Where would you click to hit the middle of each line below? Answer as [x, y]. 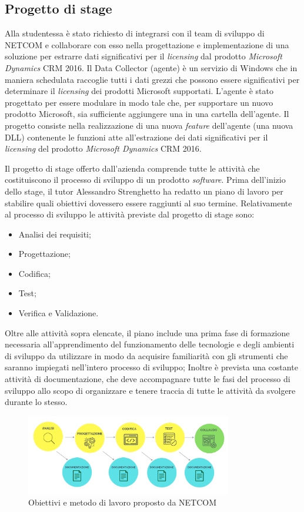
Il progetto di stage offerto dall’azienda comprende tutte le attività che [132, 168]
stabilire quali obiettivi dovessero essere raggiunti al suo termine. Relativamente [148, 203]
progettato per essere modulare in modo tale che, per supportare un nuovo [139, 102]
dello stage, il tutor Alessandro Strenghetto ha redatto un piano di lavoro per [144, 191]
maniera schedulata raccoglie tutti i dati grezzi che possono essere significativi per [152, 79]
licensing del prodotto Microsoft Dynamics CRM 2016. [103, 148]
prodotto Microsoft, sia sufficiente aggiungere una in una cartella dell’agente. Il [147, 114]
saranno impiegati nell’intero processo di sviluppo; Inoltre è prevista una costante [151, 367]
